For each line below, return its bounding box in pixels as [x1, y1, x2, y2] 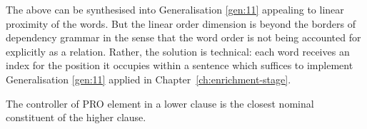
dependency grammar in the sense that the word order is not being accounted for [6, 30, 361, 45]
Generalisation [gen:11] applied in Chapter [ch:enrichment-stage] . [6, 71, 291, 86]
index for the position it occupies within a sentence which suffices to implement [6, 58, 353, 73]
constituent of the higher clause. [6, 110, 146, 125]
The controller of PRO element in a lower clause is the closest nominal [6, 96, 314, 110]
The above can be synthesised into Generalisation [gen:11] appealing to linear [6, 2, 344, 16]
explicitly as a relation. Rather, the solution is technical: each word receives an [6, 43, 350, 58]
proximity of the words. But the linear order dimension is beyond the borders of [6, 16, 356, 31]
